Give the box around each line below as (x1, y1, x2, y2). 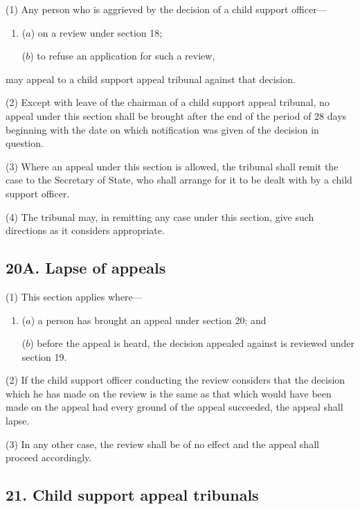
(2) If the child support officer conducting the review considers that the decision (6, 373, 345, 387)
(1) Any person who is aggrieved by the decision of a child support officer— (6, 2, 327, 16)
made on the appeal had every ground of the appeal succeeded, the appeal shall (6, 400, 343, 414)
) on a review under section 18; (30, 25, 163, 39)
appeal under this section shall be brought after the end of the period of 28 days (6, 108, 347, 123)
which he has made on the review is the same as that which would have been (6, 386, 332, 400)
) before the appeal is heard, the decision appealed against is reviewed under (30, 336, 354, 350)
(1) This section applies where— (6, 289, 143, 303)
